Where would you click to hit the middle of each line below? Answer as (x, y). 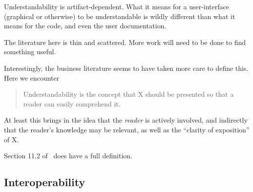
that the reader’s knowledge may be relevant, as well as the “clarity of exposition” (127, 129)
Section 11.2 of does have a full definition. (68, 156)
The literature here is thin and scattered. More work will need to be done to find (125, 42)
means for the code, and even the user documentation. (85, 26)
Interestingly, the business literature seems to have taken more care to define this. (126, 68)
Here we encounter (32, 77)
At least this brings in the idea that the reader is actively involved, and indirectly (126, 120)
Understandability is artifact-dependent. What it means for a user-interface (116, 6)
